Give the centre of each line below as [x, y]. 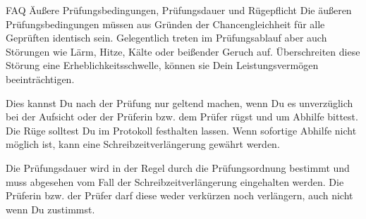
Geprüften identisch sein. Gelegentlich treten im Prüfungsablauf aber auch [166, 38]
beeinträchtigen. [40, 79]
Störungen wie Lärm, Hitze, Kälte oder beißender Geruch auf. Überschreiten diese [183, 51]
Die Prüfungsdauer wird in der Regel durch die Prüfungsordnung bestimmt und [178, 167]
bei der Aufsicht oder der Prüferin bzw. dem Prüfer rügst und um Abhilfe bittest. [182, 117]
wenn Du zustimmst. [50, 209]
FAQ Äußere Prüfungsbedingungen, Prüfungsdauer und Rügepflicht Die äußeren [179, 10]
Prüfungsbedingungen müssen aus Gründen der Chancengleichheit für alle [165, 24]
